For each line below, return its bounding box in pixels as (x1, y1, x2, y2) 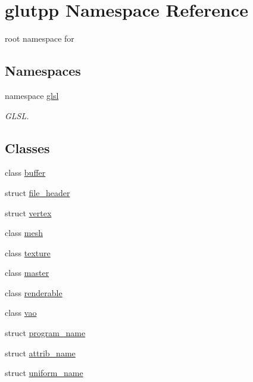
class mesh (5, 226, 43, 239)
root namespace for (5, 32, 74, 45)
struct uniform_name (5, 367, 83, 379)
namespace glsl (5, 89, 59, 101)
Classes (5, 138, 50, 157)
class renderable (5, 286, 63, 299)
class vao (5, 306, 37, 319)
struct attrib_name (5, 346, 76, 359)
